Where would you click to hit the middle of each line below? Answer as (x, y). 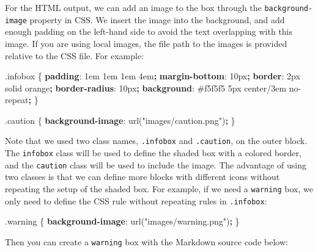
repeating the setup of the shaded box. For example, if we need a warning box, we (159, 189)
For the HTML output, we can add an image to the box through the (133, 7)
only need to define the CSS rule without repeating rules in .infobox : (136, 200)
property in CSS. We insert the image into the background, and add (157, 19)
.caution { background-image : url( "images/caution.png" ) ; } (120, 120)
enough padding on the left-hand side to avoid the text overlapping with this (149, 31)
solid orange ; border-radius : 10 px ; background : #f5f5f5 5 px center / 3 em (146, 88)
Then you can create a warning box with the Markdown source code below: (146, 241)
